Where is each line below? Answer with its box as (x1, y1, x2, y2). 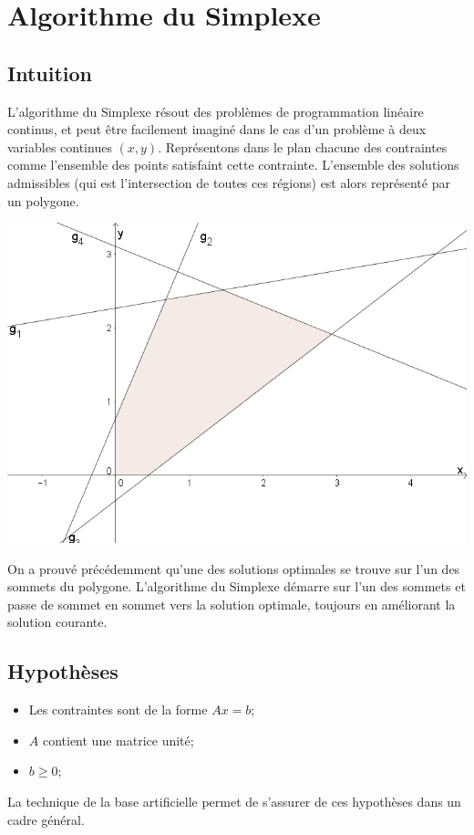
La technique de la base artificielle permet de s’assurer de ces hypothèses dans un (7, 791, 461, 810)
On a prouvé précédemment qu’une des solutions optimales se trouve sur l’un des (7, 558, 460, 578)
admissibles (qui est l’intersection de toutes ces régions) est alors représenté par (7, 172, 450, 192)
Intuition (7, 58, 92, 87)
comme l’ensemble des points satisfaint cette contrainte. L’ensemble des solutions (7, 155, 459, 174)
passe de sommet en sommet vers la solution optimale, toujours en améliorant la (7, 594, 456, 613)
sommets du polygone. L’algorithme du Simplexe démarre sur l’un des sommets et (7, 577, 466, 596)
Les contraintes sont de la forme (28, 700, 208, 719)
